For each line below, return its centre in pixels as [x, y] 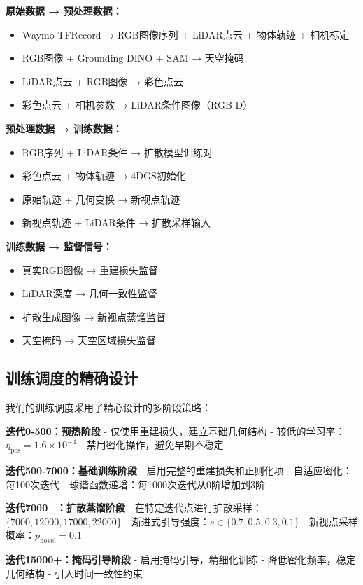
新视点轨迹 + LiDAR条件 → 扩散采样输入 [116, 222]
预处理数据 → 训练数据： [64, 128]
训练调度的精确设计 [72, 378]
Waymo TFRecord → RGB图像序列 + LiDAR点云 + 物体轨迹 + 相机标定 [186, 34]
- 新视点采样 [330, 521]
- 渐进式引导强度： [167, 521]
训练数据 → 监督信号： [59, 246]
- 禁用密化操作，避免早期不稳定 [152, 445]
